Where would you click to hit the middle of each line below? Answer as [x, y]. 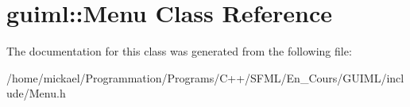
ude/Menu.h [36, 93]
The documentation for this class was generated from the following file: [179, 51]
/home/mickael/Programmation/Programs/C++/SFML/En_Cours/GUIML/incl [205, 77]
